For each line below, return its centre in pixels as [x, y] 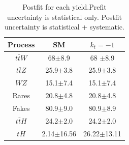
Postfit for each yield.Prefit [64, 7]
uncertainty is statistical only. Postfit [64, 17]
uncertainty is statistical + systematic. [64, 27]
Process [21, 44]
